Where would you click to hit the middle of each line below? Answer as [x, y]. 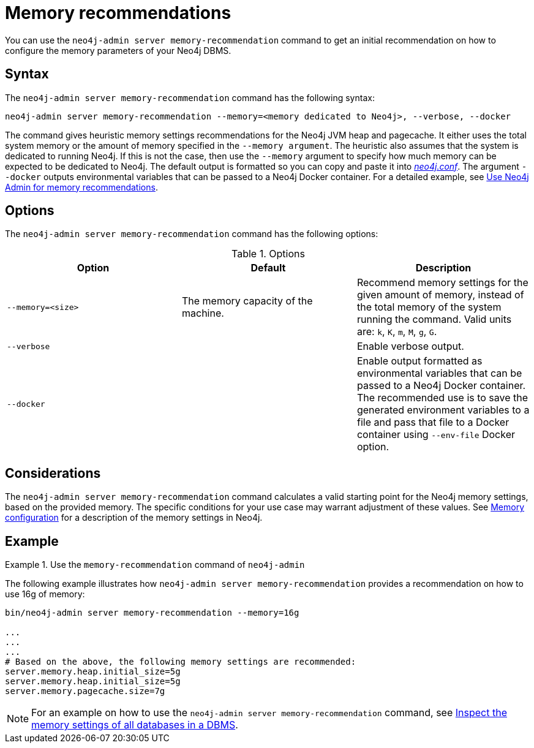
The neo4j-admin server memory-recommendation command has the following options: [192, 234]
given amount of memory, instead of [440, 295]
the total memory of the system [429, 307]
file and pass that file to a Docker [433, 422]
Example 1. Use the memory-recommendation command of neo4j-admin [155, 565]
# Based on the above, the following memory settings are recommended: [181, 662]
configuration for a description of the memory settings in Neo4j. [134, 518]
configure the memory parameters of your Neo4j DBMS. [118, 50]
